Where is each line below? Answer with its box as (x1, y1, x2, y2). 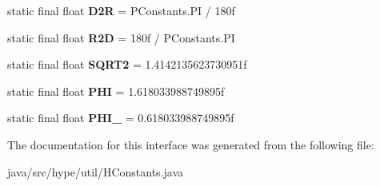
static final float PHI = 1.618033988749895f (7, 82, 225, 99)
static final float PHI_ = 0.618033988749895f (7, 109, 234, 126)
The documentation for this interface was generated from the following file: (7, 136, 374, 152)
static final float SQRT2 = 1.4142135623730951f (7, 56, 247, 73)
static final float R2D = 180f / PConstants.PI (7, 29, 235, 46)
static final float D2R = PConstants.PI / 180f (7, 2, 235, 18)
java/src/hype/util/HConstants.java (7, 163, 184, 180)
